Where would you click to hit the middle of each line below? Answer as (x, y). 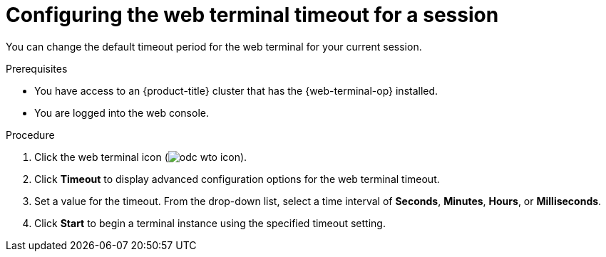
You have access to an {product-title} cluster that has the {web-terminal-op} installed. (236, 90)
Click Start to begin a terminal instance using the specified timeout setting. (210, 223)
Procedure (30, 135)
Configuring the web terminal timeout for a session (252, 15)
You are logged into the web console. (122, 112)
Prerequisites (37, 68)
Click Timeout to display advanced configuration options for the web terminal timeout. (237, 179)
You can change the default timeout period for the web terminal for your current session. (214, 46)
